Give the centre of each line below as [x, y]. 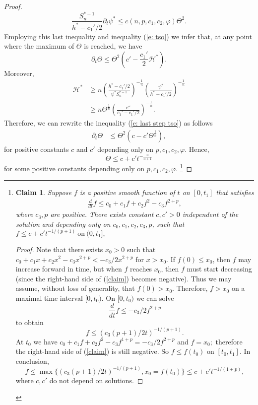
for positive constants [36, 149]
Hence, [199, 149]
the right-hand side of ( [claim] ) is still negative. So [92, 351]
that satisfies [235, 192]
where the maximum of [39, 46]
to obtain [30, 322]
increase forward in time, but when [69, 269]
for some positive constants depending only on [74, 168]
